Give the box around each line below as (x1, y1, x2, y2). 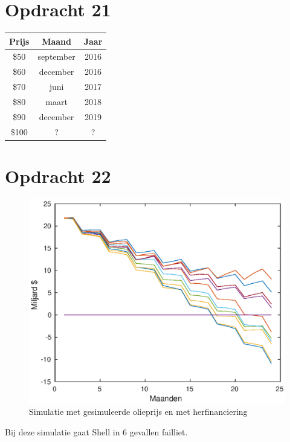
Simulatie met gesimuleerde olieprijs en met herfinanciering (29, 405, 248, 418)
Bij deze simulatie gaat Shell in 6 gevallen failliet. (5, 425, 188, 438)
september (37, 50, 76, 63)
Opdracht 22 (5, 163, 111, 188)
